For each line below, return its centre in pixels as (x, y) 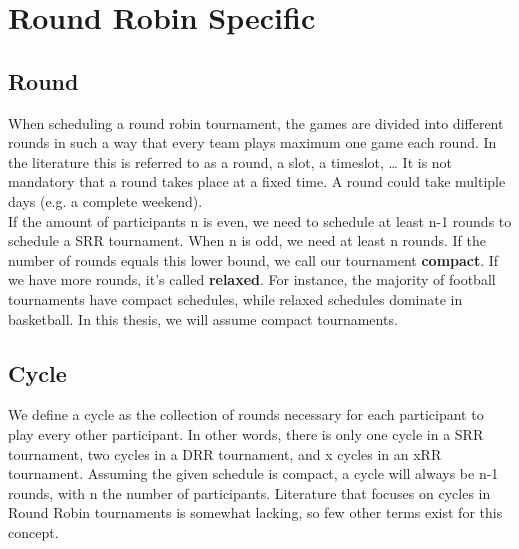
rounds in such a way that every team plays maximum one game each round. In (252, 142)
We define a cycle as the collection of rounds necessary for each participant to (246, 414)
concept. (33, 531)
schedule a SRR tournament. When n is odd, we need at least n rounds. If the (247, 240)
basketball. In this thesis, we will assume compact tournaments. (203, 318)
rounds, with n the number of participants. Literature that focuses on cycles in (249, 492)
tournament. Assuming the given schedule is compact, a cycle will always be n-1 (253, 473)
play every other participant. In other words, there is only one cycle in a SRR (246, 433)
